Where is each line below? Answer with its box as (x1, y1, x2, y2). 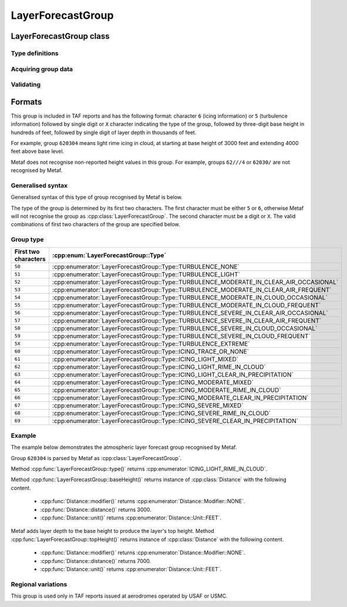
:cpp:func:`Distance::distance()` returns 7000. (40, 557, 151, 564)
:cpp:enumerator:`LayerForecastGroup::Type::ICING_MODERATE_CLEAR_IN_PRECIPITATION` (52, 394, 309, 402)
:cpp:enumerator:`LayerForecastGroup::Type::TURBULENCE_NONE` (52, 262, 240, 270)
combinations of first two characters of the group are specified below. (11, 221, 180, 228)
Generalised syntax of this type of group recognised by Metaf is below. (11, 194, 183, 201)
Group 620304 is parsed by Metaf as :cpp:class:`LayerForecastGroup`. (11, 454, 182, 461)
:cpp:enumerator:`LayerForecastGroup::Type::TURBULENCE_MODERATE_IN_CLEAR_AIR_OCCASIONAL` (52, 278, 339, 286)
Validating (11, 81, 41, 89)
